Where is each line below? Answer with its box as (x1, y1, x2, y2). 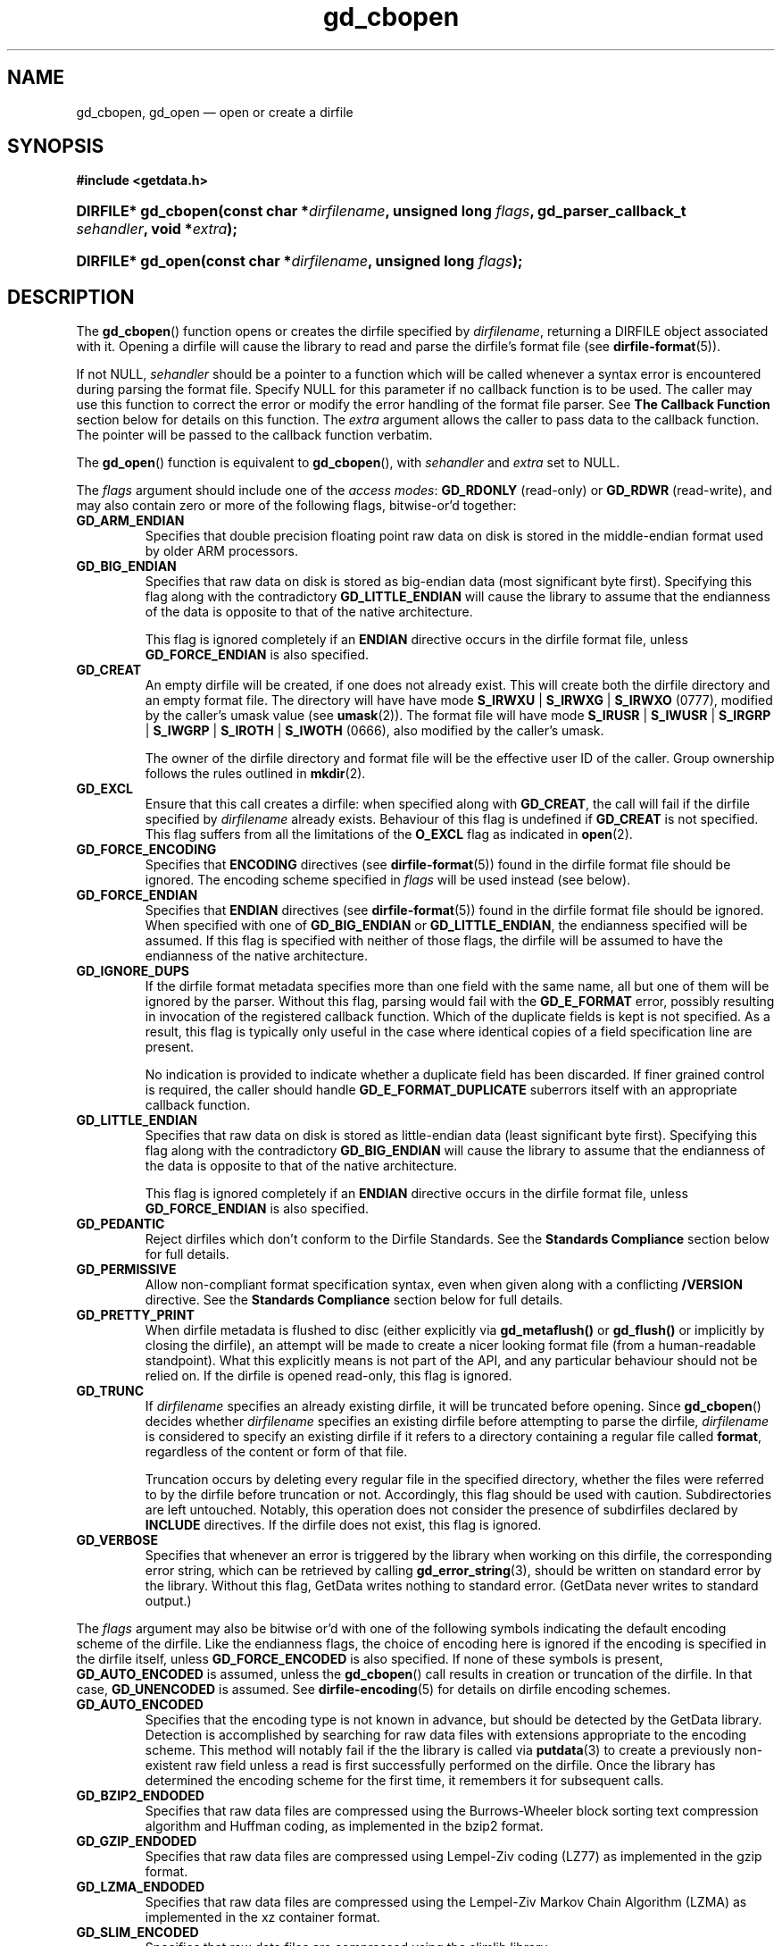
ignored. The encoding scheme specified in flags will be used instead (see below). (145, 872, 631, 888)
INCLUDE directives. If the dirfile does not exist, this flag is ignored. (145, 1517, 542, 1533)
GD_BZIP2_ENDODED (76, 1788, 204, 1804)
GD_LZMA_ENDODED (76, 1879, 205, 1895)
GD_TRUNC (76, 1383, 145, 1399)
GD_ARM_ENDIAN (76, 513, 185, 529)
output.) (145, 1593, 192, 1609)
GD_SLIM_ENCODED (76, 1925, 199, 1941)
